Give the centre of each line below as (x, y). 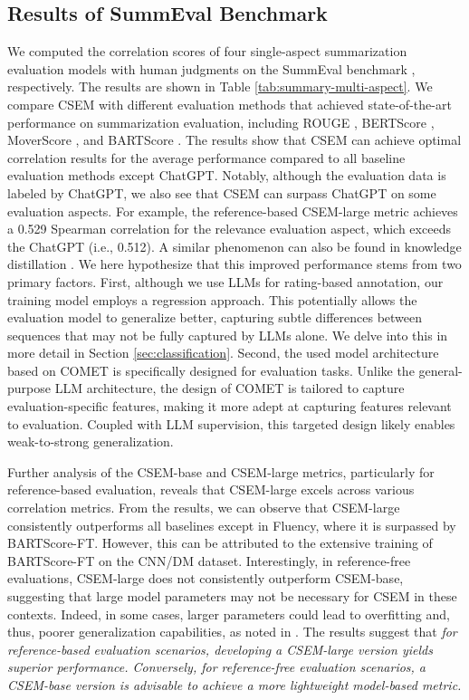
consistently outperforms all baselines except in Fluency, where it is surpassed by (232, 525)
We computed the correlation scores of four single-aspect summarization (207, 51)
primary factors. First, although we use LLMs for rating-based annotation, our (225, 281)
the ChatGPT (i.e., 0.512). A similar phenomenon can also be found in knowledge (234, 246)
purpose (29, 388)
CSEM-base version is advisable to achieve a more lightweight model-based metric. (234, 684)
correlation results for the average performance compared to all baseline (206, 157)
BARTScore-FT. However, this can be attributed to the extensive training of (220, 543)
